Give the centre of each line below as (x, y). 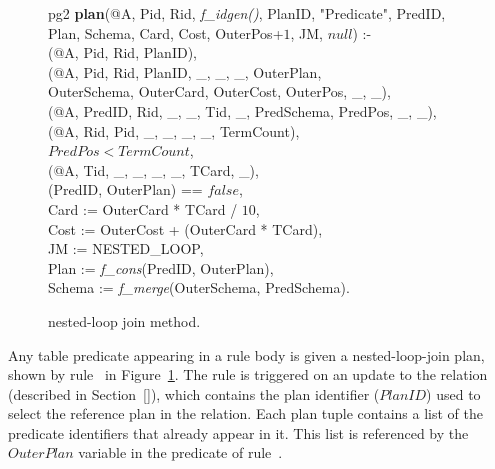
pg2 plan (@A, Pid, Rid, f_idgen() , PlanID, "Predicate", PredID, (247, 13)
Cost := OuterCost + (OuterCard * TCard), (185, 228)
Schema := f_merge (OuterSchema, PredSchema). (199, 287)
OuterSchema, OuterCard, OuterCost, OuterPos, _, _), (219, 91)
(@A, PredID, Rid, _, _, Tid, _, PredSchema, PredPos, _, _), (242, 110)
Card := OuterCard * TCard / (143, 208)
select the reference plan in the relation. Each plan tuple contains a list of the (245, 413)
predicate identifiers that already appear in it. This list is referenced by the (238, 432)
